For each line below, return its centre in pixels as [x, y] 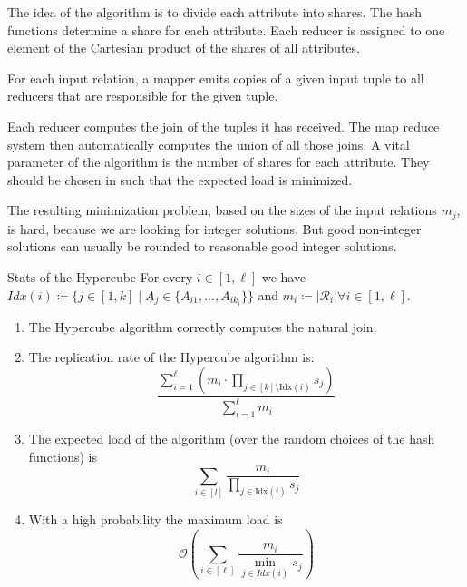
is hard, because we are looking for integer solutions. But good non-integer [214, 228]
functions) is [63, 456]
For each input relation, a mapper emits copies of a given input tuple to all [216, 78]
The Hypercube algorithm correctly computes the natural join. [203, 326]
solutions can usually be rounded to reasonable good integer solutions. [202, 246]
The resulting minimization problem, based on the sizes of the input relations [222, 210]
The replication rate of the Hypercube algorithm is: [171, 357]
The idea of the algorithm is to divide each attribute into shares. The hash [214, 12]
